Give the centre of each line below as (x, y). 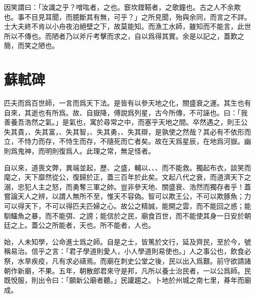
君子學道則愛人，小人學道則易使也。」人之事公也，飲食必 (160, 251)
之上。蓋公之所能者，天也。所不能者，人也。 (83, 225)
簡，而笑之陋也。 (31, 45)
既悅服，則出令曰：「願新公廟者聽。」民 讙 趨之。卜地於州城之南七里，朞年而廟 (127, 280)
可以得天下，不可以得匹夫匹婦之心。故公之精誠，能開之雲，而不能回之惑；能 (127, 206)
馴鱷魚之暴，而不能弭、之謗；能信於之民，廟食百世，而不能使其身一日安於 (124, 215)
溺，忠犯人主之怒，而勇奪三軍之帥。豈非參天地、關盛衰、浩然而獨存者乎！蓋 (127, 186)
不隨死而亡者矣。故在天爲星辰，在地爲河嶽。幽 (175, 141)
